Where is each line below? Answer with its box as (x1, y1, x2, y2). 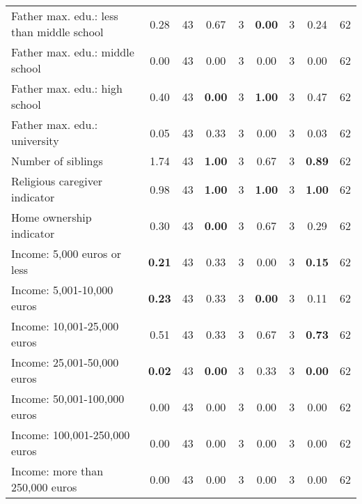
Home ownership (11, 209, 92, 225)
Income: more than (11, 463, 104, 479)
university (11, 132, 59, 148)
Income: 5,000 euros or (11, 245, 121, 261)
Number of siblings (11, 153, 103, 169)
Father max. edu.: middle (11, 44, 134, 60)
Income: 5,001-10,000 (11, 282, 113, 298)
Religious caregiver (11, 173, 103, 189)
